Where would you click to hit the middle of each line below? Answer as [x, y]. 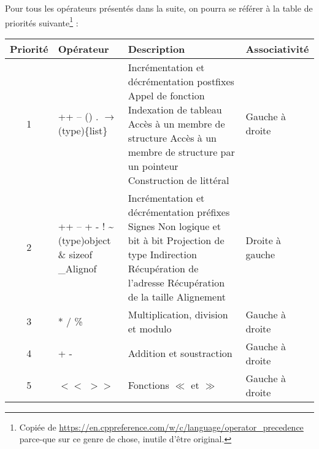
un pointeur [153, 166]
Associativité [277, 48]
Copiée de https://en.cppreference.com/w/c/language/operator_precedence [161, 427]
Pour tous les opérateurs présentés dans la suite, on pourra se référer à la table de [159, 8]
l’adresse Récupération [176, 282]
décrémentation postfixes [181, 81]
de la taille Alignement [177, 296]
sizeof [81, 254]
